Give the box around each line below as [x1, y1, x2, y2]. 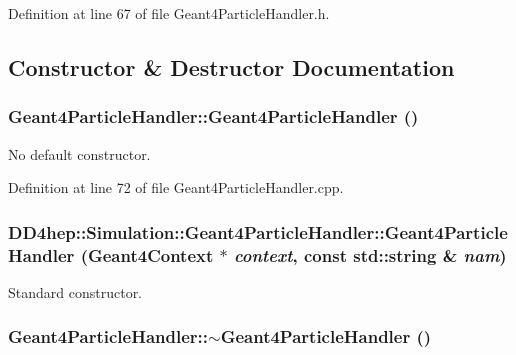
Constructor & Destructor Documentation [8, 51, 455, 82]
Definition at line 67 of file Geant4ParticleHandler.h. [8, 3, 330, 23]
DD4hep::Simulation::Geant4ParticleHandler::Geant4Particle [8, 219, 508, 244]
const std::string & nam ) [303, 242, 507, 267]
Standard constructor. [8, 281, 143, 302]
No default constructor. [8, 143, 151, 164]
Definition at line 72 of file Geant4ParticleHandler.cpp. [8, 177, 344, 198]
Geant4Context [87, 242, 214, 267]
